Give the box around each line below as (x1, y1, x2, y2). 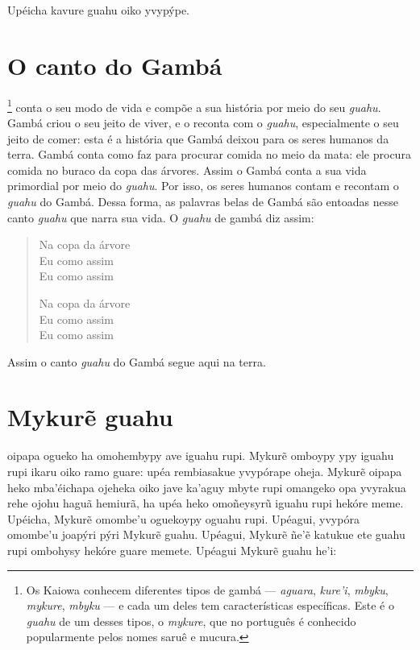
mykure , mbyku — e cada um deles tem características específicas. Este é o (26, 597, 394, 614)
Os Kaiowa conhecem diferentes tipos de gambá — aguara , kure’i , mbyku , (26, 581, 389, 598)
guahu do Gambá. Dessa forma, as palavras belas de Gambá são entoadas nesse (7, 193, 398, 209)
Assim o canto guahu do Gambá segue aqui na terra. (7, 353, 266, 370)
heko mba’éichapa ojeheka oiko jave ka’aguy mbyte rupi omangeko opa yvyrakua (7, 478, 406, 495)
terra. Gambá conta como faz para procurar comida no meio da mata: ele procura (7, 146, 411, 163)
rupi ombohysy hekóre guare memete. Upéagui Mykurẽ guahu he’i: (7, 541, 337, 558)
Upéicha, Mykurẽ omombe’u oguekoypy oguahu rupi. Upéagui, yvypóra (7, 510, 360, 527)
